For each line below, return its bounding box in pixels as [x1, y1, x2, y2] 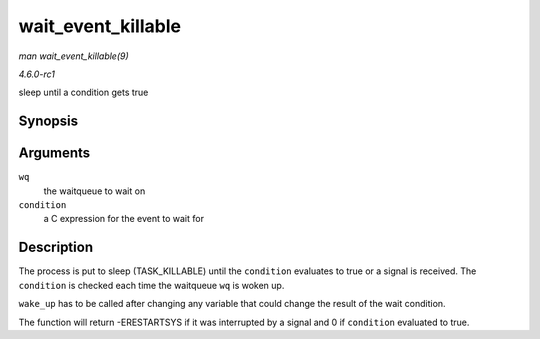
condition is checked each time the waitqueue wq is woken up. [18, 279, 285, 291]
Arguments [18, 145, 91, 162]
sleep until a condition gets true [18, 86, 149, 99]
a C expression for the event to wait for [43, 213, 205, 225]
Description [18, 239, 94, 256]
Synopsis [18, 113, 79, 130]
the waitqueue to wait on [43, 185, 146, 197]
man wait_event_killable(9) [18, 50, 129, 62]
